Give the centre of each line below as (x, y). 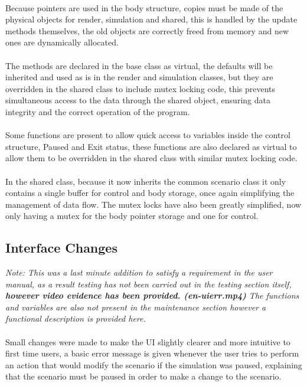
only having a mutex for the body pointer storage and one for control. (132, 216)
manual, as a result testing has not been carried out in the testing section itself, (148, 284)
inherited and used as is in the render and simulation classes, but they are (139, 77)
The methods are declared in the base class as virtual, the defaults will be (139, 65)
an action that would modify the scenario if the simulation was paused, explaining (154, 364)
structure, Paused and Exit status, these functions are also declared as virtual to (151, 146)
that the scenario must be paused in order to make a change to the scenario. (143, 376)
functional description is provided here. (76, 318)
